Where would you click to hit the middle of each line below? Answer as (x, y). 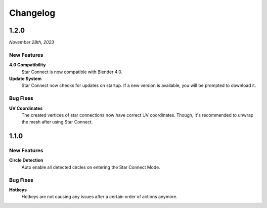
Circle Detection (26, 160)
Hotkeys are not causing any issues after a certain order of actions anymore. (99, 197)
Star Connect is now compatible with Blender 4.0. (72, 72)
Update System (25, 79)
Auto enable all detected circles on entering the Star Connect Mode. (91, 167)
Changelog (32, 13)
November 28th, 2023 (32, 42)
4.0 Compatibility (27, 65)
